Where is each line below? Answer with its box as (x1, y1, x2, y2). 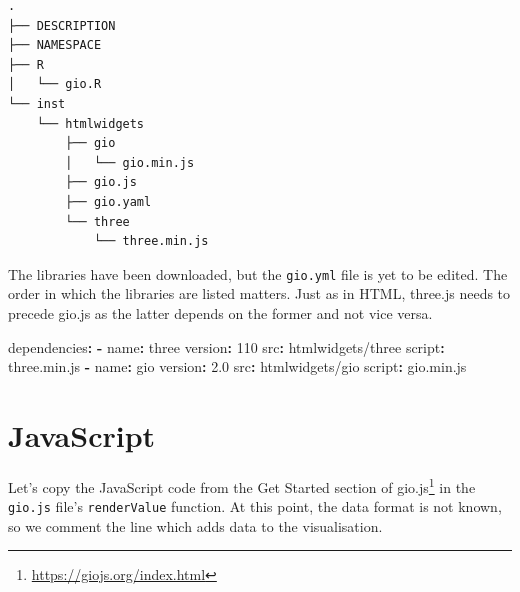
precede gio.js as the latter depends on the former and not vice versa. (8, 302, 433, 323)
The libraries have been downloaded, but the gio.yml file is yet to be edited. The (8, 263, 508, 284)
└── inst (8, 96, 66, 111)
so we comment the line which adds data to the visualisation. (8, 515, 383, 536)
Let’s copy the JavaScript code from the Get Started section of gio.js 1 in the (8, 473, 476, 497)
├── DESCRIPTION (8, 18, 116, 33)
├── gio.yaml (65, 194, 152, 209)
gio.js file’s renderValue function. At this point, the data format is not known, (8, 496, 502, 517)
